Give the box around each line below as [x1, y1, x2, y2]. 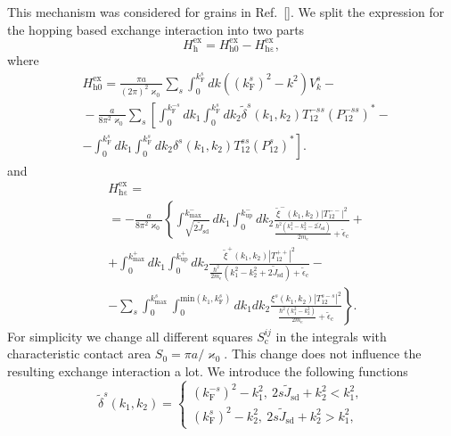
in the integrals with [275, 326, 387, 345]
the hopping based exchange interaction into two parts [7, 20, 305, 38]
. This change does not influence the [224, 344, 422, 363]
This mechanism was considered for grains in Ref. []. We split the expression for [7, 3, 445, 21]
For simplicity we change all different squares [7, 326, 253, 345]
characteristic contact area [7, 344, 152, 363]
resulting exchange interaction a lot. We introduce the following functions [7, 361, 408, 380]
